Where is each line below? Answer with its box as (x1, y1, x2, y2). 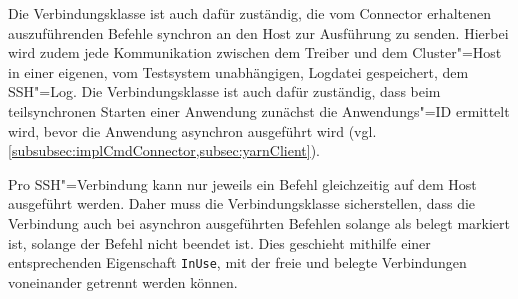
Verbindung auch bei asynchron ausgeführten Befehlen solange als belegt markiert (8, 212, 511, 233)
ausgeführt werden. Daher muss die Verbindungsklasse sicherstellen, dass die (8, 193, 476, 214)
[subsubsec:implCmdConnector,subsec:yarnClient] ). (8, 140, 320, 161)
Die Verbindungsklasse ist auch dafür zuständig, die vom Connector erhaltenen (8, 3, 491, 23)
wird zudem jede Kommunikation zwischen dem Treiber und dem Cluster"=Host (8, 42, 502, 63)
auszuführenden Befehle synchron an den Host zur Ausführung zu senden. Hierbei (8, 22, 509, 43)
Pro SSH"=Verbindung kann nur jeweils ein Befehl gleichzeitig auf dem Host (8, 173, 477, 194)
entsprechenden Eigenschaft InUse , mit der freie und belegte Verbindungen (8, 252, 467, 273)
